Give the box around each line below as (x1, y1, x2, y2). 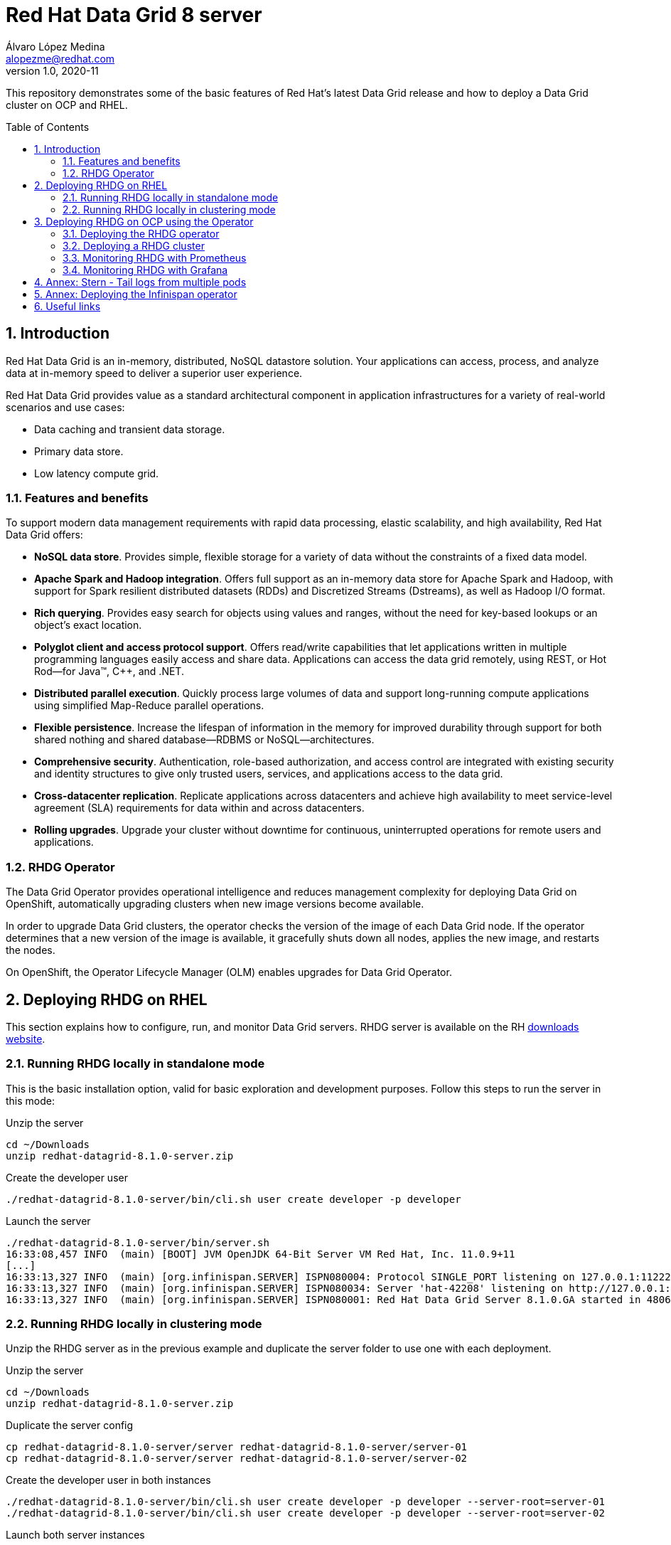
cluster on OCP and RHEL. (6, 98, 128, 111)
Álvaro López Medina (6, 40, 105, 53)
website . (6, 1032, 45, 1045)
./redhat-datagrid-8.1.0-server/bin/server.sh (6, 1236, 269, 1248)
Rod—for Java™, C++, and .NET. (34, 665, 184, 678)
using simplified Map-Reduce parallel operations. (34, 699, 264, 712)
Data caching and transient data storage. (34, 423, 225, 435)
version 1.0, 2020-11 (6, 64, 99, 77)
